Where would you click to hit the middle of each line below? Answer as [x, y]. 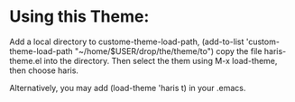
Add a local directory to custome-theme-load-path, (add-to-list [127, 42]
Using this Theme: [79, 17]
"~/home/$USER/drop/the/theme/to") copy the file [169, 51]
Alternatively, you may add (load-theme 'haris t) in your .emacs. [128, 88]
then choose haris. [44, 70]
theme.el [26, 60]
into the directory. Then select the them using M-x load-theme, [161, 60]
